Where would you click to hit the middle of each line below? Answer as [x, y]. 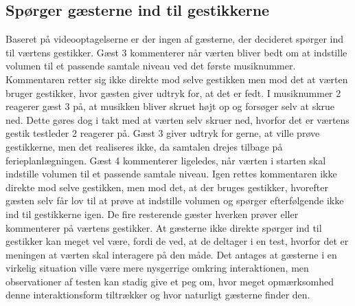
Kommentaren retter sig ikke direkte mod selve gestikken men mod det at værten [177, 79]
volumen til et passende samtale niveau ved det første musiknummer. [151, 66]
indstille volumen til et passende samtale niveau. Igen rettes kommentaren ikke [171, 174]
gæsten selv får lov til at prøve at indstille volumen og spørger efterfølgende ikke [175, 200]
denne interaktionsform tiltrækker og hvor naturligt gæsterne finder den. [158, 295]
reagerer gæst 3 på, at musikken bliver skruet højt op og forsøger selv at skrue [170, 106]
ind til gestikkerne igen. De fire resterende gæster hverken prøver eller [152, 214]
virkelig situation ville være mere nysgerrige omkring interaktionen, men [157, 268]
